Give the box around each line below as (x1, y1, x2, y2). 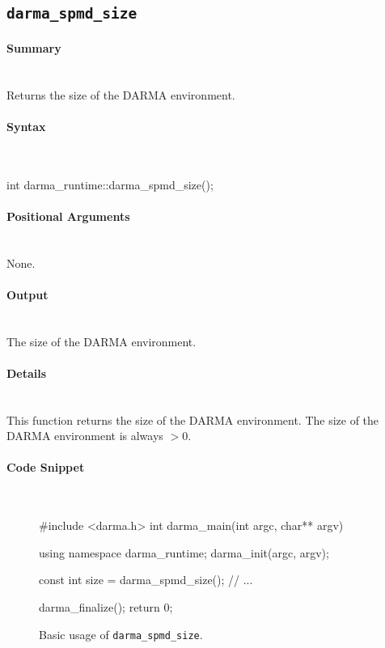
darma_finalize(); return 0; (39, 599, 173, 616)
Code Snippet (6, 459, 85, 476)
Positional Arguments (6, 207, 130, 224)
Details (6, 364, 47, 381)
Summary (6, 39, 61, 56)
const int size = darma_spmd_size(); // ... (39, 571, 253, 588)
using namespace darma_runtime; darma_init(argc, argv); (39, 544, 329, 561)
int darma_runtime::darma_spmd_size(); (6, 176, 214, 193)
